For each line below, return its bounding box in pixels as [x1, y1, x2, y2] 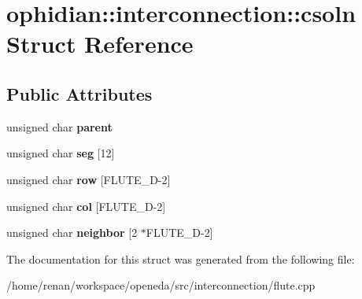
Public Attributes [6, 81, 153, 105]
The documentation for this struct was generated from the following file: [6, 250, 355, 267]
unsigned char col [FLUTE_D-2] [6, 197, 166, 214]
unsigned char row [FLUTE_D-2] [6, 171, 171, 187]
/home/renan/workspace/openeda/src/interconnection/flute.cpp [6, 277, 316, 293]
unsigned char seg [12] [6, 145, 115, 161]
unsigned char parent [6, 118, 113, 135]
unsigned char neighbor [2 [6, 224, 138, 241]
